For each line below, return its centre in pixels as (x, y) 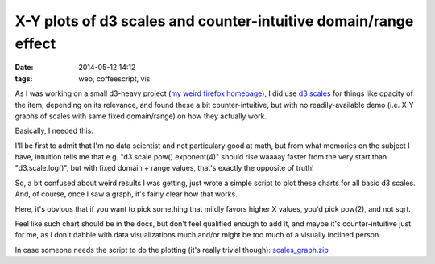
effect (35, 43)
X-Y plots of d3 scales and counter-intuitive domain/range (214, 21)
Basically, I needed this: (54, 131)
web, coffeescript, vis (114, 78)
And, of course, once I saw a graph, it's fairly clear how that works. (126, 194)
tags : (24, 78)
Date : (24, 68)
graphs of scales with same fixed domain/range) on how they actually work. (141, 116)
